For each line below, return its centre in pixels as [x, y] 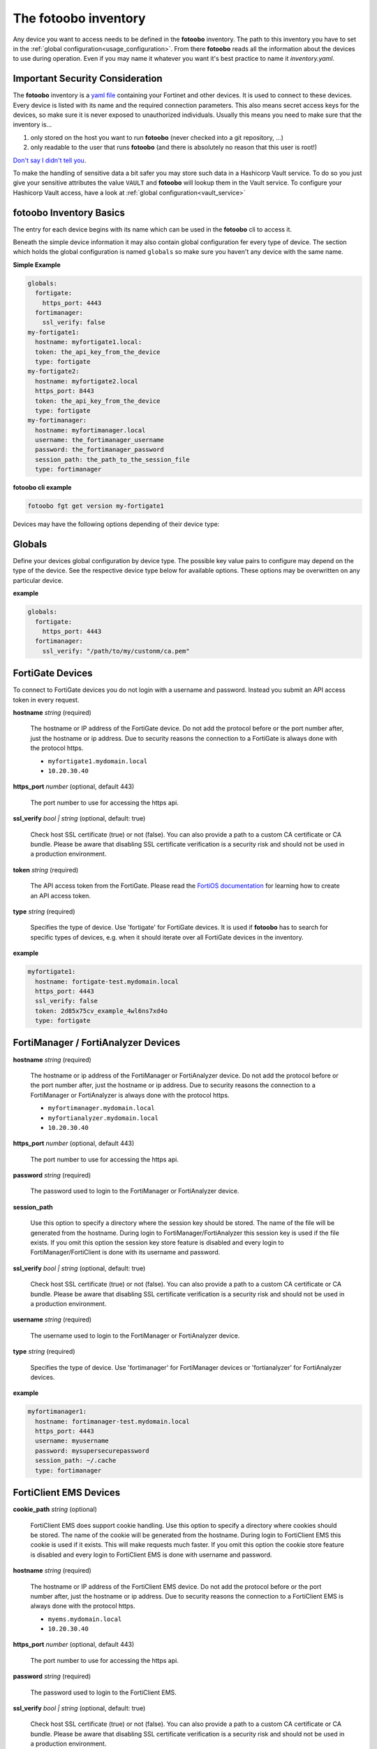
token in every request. [46, 700]
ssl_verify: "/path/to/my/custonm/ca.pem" [116, 651]
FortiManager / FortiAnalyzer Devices [97, 1043]
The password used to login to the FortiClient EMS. [104, 1692]
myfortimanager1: [57, 1412]
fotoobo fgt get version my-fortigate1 [96, 506]
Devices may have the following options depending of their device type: [116, 524]
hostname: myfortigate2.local [87, 381]
